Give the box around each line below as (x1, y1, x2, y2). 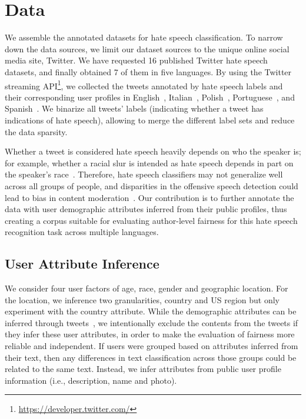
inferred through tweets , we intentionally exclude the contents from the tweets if (5, 316, 298, 329)
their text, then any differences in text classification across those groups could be (5, 351, 297, 363)
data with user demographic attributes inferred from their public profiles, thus (5, 203, 287, 215)
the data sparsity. (5, 125, 68, 138)
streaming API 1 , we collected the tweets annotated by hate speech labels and (5, 78, 283, 92)
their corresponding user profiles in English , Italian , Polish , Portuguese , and (5, 90, 295, 103)
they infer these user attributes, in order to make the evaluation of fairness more (5, 328, 295, 340)
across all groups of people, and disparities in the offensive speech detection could (5, 179, 298, 192)
